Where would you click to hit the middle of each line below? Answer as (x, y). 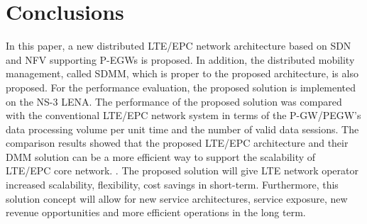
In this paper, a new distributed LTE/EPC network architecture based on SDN (179, 46)
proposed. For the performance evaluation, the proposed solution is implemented (181, 87)
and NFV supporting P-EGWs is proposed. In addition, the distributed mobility (180, 59)
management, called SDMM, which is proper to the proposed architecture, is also (182, 73)
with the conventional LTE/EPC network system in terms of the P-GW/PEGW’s (183, 115)
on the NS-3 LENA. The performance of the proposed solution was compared (174, 101)
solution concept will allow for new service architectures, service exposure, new (177, 198)
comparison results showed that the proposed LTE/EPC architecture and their (177, 143)
